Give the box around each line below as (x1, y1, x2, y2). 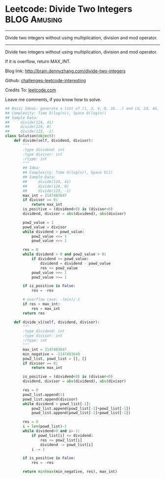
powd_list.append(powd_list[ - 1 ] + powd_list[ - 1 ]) (31, 411, 131, 416)
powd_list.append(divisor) (23, 397, 78, 402)
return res (23, 311, 45, 316)
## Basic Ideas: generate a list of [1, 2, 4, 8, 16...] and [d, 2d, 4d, (5, 106, 160, 111)
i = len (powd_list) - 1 (23, 424, 67, 429)
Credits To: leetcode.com (5, 87, 56, 93)
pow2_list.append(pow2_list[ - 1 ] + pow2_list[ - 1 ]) (31, 406, 131, 411)
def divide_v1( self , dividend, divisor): (14, 320, 100, 325)
